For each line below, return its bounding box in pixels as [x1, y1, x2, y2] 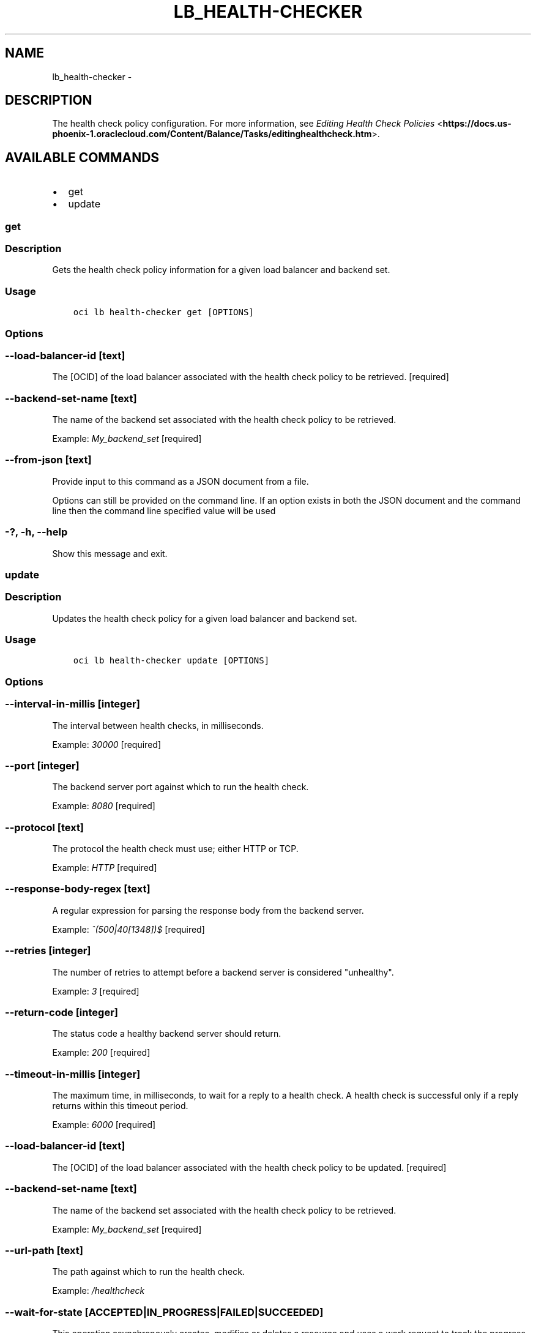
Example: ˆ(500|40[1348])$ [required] [52, 924, 205, 935]
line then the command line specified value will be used [52, 505, 276, 516]
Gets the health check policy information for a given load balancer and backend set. [52, 264, 390, 275]
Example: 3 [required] [52, 985, 140, 996]
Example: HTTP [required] [52, 862, 157, 873]
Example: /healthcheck [52, 1285, 145, 1296]
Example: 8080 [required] [52, 801, 155, 812]
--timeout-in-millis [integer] [5, 1067, 141, 1080]
